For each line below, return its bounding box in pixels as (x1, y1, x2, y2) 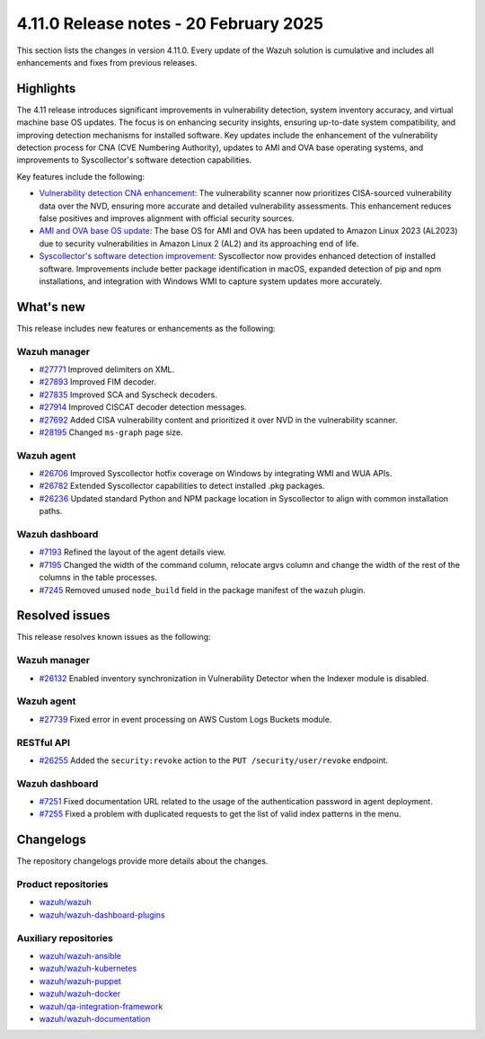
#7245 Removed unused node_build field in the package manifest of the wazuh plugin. (39, 584, 366, 595)
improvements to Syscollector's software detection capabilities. (16, 155, 252, 165)
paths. (39, 506, 63, 517)
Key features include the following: (16, 171, 145, 182)
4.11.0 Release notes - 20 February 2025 (16, 13, 323, 33)
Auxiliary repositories (16, 931, 114, 944)
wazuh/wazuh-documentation (39, 1013, 151, 1024)
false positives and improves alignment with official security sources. (39, 212, 295, 224)
